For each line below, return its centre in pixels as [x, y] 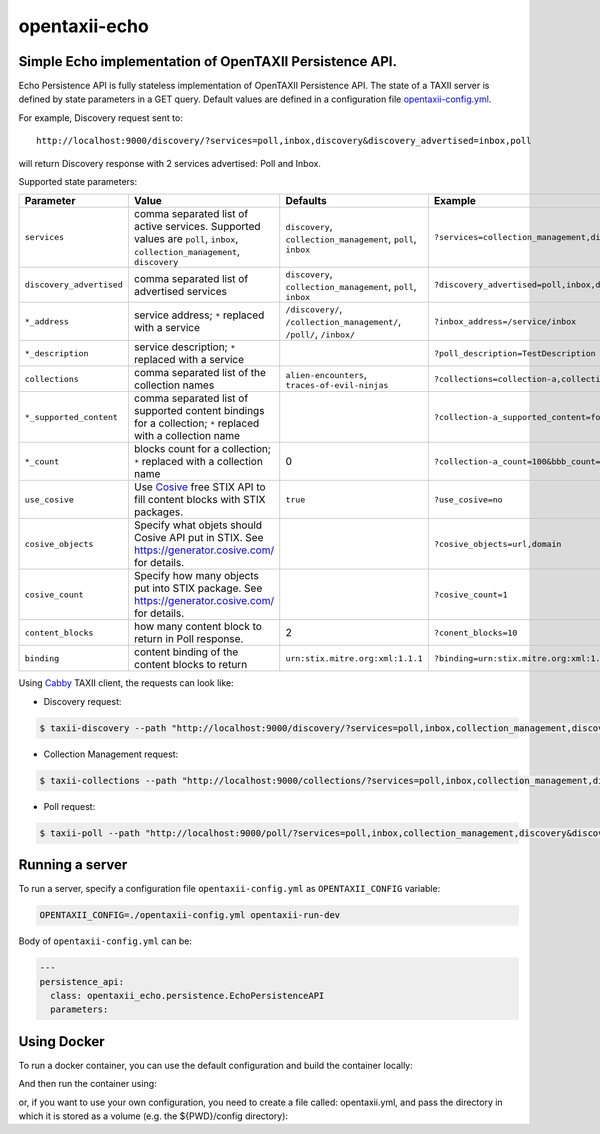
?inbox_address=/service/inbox [505, 321]
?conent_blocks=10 [475, 632]
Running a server [73, 865]
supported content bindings [199, 411]
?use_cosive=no [468, 499]
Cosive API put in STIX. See [198, 538]
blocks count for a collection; [202, 449]
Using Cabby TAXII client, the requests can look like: [126, 683]
